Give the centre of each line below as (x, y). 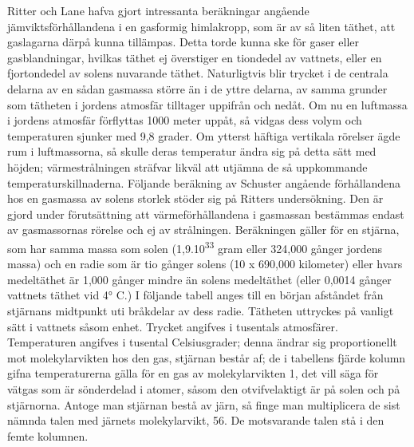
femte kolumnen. (48, 435)
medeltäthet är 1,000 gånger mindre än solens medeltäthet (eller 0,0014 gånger (199, 279)
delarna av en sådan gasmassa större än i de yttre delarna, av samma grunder (197, 88)
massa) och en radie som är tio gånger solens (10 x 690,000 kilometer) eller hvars (205, 264)
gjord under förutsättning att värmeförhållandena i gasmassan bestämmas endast (206, 214)
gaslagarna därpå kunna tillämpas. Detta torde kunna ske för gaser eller (183, 42)
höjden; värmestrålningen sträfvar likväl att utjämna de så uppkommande (187, 166)
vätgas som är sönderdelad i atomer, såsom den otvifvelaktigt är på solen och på (204, 388)
